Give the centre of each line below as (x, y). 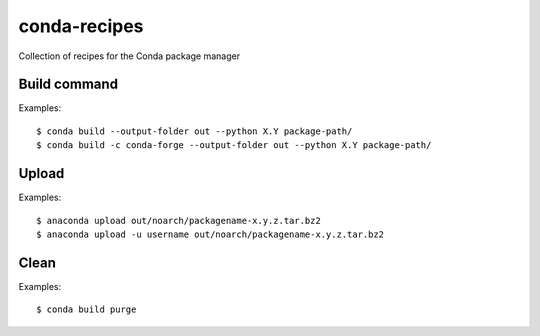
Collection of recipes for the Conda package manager (129, 56)
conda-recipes (81, 26)
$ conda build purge (86, 309)
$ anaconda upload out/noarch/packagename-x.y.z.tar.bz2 (179, 220)
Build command (68, 84)
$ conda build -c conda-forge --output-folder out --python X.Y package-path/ (234, 145)
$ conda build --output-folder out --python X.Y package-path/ (194, 131)
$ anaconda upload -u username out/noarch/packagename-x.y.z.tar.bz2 (210, 234)
